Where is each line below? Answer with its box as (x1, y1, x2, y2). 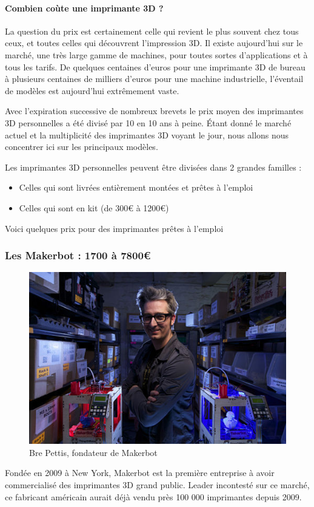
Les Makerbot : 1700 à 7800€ (5, 248, 151, 263)
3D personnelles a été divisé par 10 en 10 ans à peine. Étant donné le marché (5, 116, 292, 129)
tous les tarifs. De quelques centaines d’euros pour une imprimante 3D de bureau (5, 60, 306, 73)
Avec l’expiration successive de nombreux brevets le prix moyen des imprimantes (5, 104, 304, 117)
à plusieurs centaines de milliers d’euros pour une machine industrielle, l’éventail (5, 72, 304, 85)
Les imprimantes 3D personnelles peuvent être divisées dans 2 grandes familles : (5, 160, 302, 173)
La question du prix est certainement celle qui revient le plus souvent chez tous (5, 24, 299, 37)
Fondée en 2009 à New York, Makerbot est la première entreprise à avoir (5, 466, 275, 479)
